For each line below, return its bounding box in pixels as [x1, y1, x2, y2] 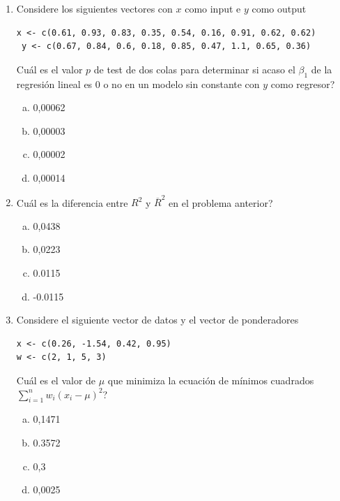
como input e [185, 1, 241, 15]
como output [252, 1, 307, 15]
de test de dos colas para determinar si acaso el [93, 61, 295, 76]
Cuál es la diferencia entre [16, 195, 128, 210]
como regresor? [270, 76, 335, 91]
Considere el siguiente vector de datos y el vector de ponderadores [16, 312, 299, 327]
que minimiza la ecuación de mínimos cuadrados [107, 373, 314, 388]
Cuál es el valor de [16, 373, 96, 388]
